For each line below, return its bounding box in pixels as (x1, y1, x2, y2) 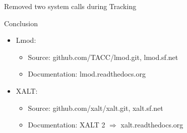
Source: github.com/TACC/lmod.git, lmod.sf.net (28, 51, 178, 62)
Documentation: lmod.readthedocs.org (28, 69, 146, 79)
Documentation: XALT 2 (28, 119, 105, 130)
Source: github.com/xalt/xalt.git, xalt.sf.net (28, 102, 163, 113)
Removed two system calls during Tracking (4, 1, 137, 11)
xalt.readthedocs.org (120, 119, 183, 130)
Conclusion (4, 18, 38, 28)
